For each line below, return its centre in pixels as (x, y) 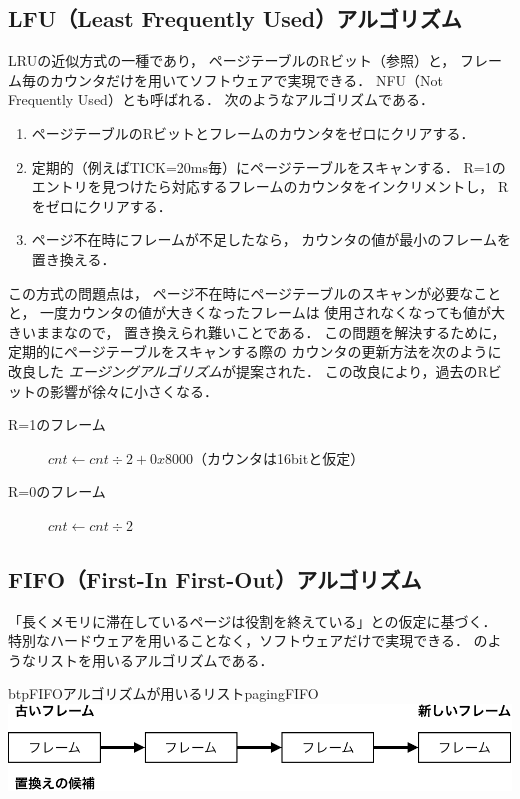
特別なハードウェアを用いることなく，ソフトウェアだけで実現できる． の (248, 640)
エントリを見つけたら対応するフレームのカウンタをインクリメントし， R (270, 186)
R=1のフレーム (57, 424)
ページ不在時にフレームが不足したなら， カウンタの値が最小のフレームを (271, 239)
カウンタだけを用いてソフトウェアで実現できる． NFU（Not (246, 79)
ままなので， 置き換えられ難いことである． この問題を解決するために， (270, 331)
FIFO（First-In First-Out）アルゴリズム (215, 578)
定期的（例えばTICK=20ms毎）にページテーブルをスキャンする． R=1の (268, 166)
